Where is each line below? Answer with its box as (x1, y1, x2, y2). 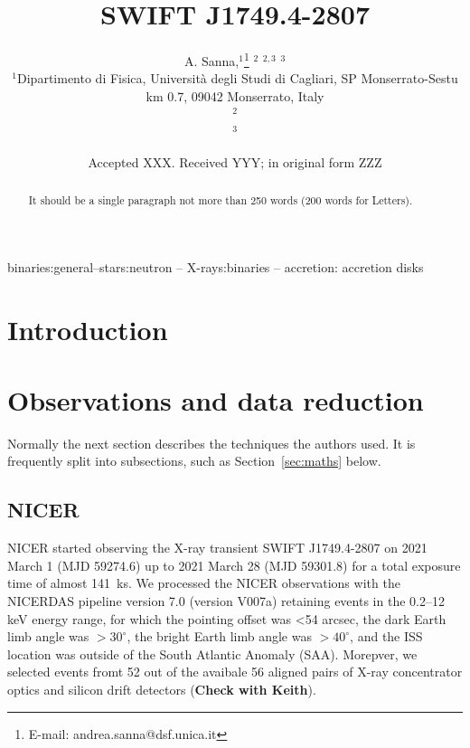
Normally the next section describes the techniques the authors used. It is (7, 433, 416, 452)
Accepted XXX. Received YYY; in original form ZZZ (88, 152, 382, 171)
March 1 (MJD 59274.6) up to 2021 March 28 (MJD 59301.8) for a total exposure (7, 555, 461, 574)
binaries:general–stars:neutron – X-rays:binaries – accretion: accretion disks (7, 257, 424, 276)
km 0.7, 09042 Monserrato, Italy (146, 86, 324, 105)
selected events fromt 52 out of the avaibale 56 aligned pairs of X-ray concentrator (7, 662, 463, 681)
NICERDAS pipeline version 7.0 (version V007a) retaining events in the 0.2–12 (7, 592, 445, 611)
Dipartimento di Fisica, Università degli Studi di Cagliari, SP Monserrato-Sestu (17, 69, 458, 88)
